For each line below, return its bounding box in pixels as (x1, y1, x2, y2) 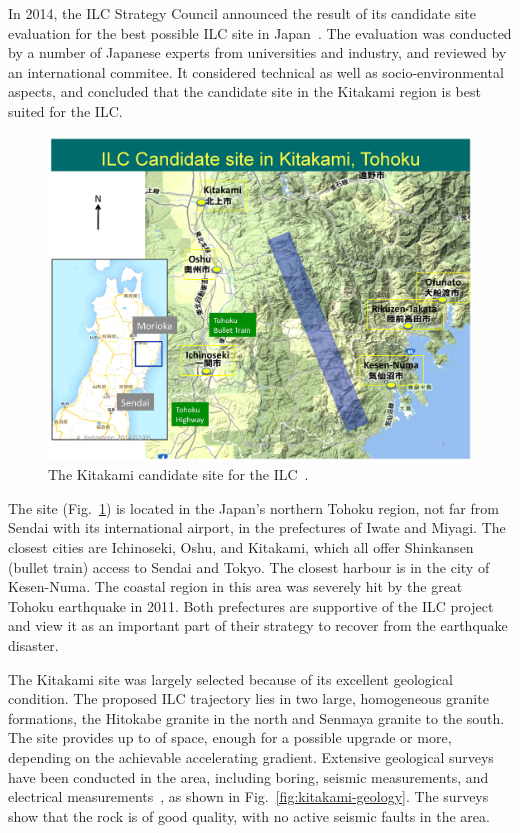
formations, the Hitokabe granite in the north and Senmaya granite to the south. (8, 707, 505, 728)
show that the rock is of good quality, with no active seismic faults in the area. (8, 805, 490, 826)
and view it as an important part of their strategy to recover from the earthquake (8, 615, 508, 636)
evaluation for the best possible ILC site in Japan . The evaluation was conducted (8, 22, 512, 43)
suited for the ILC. (8, 100, 123, 121)
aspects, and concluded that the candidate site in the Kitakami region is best (8, 81, 481, 102)
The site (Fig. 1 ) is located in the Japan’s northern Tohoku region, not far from (8, 497, 499, 518)
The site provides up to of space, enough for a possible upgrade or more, (8, 727, 452, 748)
